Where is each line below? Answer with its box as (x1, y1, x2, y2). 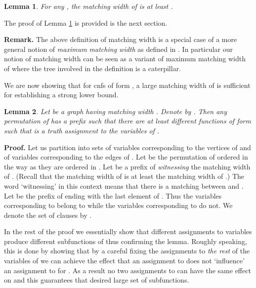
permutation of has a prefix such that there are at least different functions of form (4, 116, 251, 126)
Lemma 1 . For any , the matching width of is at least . (4, 1, 173, 11)
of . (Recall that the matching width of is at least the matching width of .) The (4, 171, 245, 181)
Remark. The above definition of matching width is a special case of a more (4, 34, 237, 44)
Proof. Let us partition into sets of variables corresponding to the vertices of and (4, 142, 251, 152)
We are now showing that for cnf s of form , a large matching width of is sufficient (4, 80, 251, 90)
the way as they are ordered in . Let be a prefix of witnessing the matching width (4, 161, 251, 171)
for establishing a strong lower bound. (4, 89, 119, 100)
